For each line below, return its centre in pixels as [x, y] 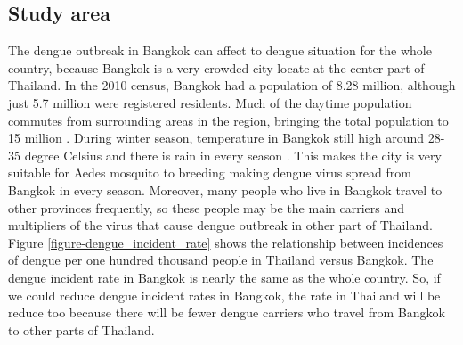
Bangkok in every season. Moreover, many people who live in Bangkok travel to [225, 189]
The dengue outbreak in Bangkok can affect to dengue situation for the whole [220, 50]
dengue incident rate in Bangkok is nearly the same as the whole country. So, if [224, 277]
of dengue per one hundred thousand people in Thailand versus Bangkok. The [221, 260]
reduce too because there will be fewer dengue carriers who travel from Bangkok [227, 312]
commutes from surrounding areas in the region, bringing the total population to [228, 120]
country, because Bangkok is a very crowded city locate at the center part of [216, 67]
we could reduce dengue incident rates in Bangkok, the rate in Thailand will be [224, 295]
